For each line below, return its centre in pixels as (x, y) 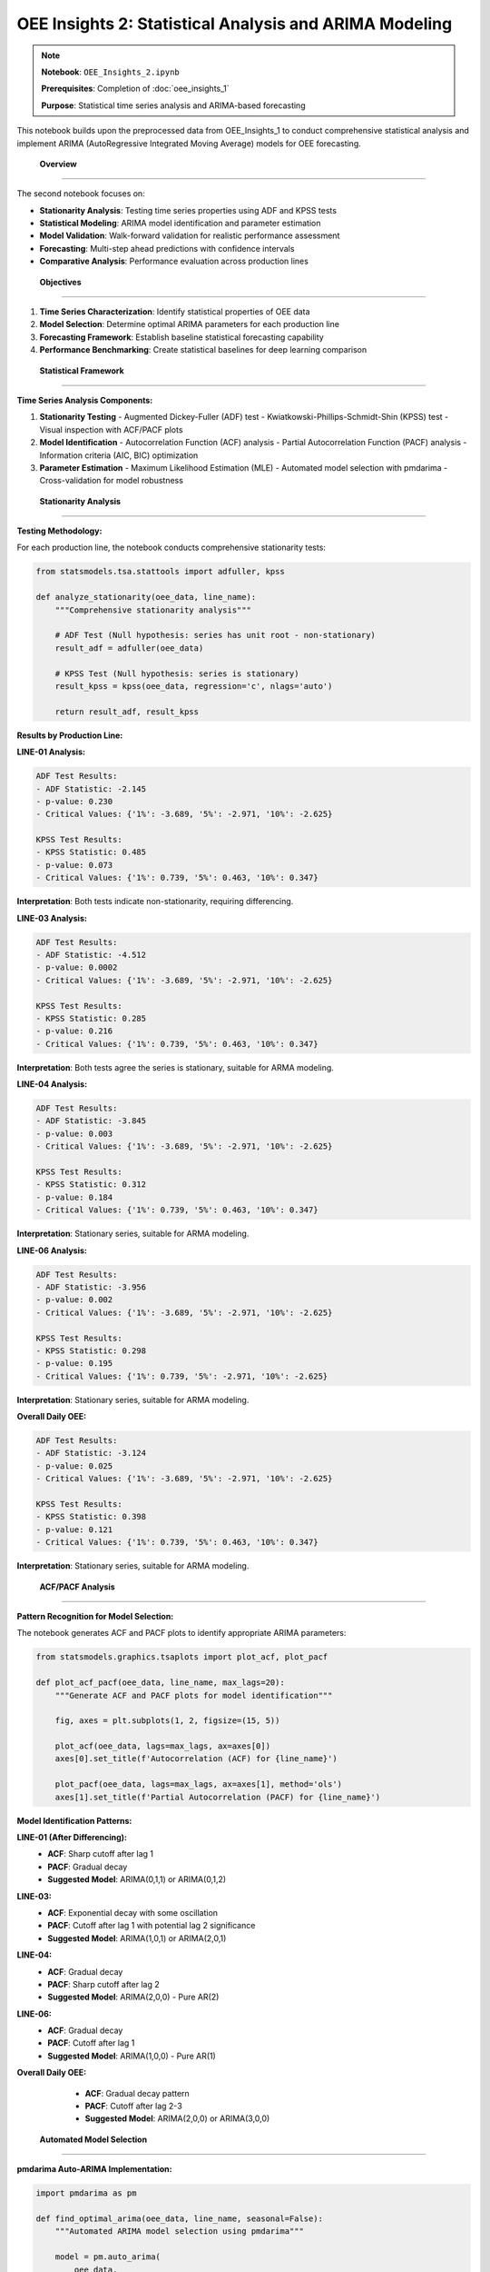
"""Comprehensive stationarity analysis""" (153, 610)
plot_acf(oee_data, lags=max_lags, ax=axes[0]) (163, 1746)
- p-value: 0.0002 (77, 967)
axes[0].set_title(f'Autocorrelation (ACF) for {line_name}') (196, 1759)
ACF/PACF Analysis (77, 1587)
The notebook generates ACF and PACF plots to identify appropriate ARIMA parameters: (181, 1633)
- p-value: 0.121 (74, 1530)
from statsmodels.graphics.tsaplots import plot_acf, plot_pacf (182, 1657)
